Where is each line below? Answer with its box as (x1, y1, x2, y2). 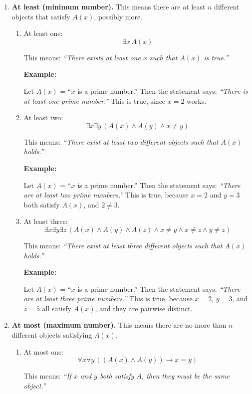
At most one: (23, 346, 63, 357)
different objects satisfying (11, 330, 92, 340)
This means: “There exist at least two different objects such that (23, 136, 219, 147)
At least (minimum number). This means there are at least (11, 1, 206, 11)
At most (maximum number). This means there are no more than (11, 320, 227, 330)
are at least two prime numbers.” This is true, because (23, 190, 189, 200)
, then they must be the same (141, 371, 230, 381)
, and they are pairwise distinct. (95, 303, 193, 313)
